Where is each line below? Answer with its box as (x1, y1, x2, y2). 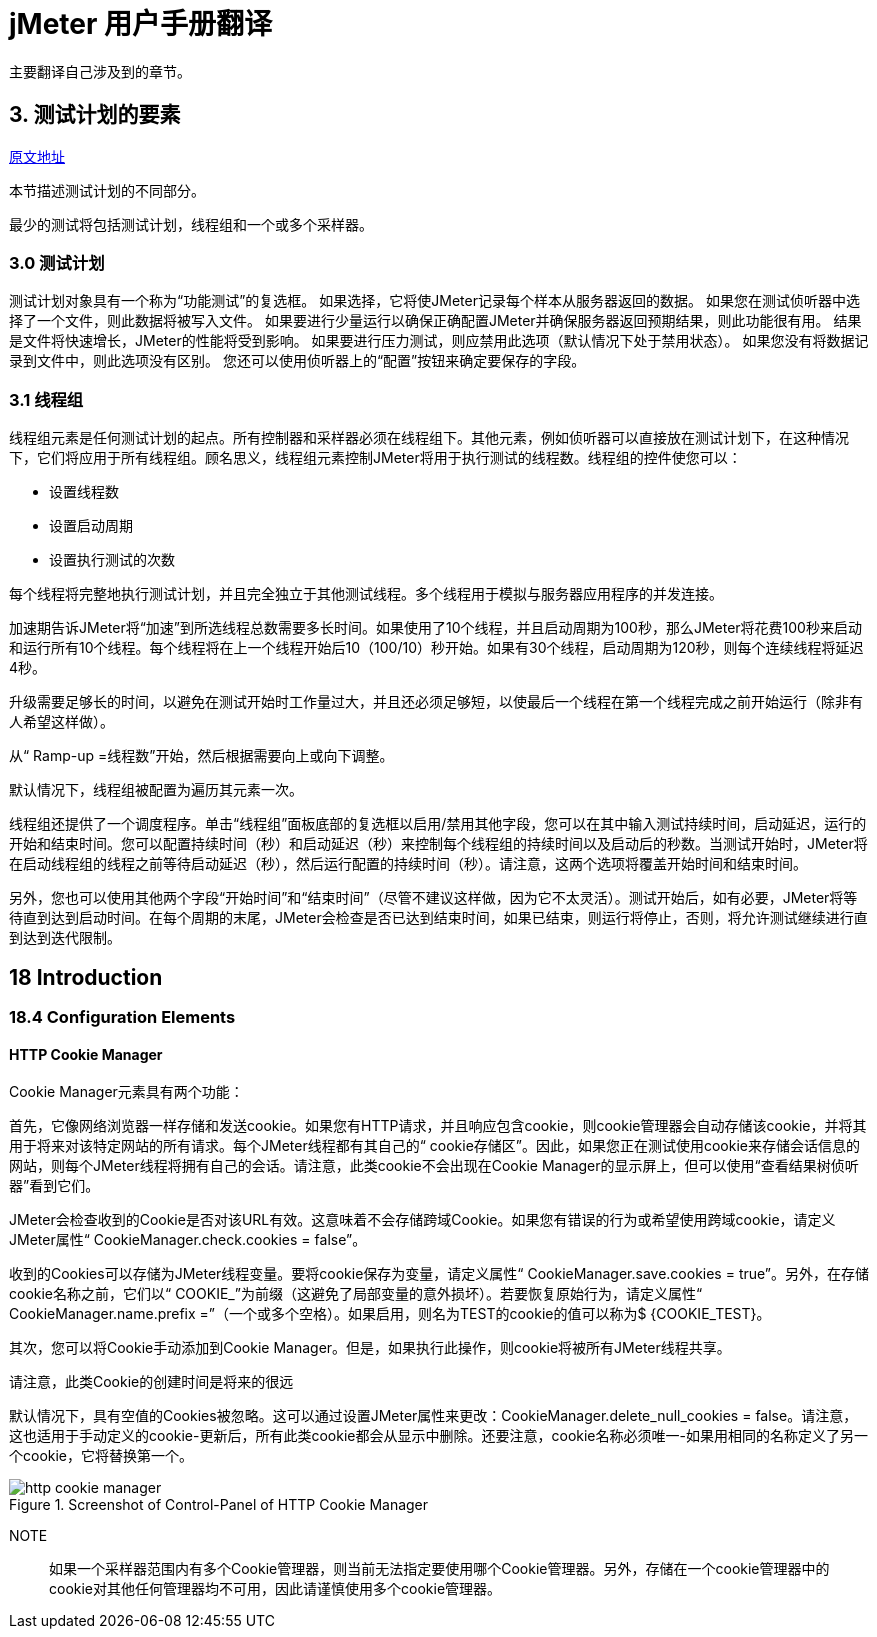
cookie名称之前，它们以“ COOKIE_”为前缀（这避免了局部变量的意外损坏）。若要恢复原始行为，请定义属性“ (9, 1285, 703, 1303)
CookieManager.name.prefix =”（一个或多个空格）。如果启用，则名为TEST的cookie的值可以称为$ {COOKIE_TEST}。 (9, 1305, 771, 1323)
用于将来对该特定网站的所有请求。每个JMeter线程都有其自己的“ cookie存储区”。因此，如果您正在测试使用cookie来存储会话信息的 (9, 1137, 860, 1155)
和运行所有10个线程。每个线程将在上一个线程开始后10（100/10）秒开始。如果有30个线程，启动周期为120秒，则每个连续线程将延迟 (9, 639, 864, 657)
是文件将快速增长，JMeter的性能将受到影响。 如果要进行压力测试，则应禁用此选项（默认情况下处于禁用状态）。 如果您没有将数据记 (9, 332, 869, 350)
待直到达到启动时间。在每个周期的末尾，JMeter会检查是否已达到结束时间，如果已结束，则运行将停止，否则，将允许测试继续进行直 (9, 909, 868, 927)
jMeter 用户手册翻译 (9, 7, 273, 41)
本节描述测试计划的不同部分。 (9, 181, 205, 199)
